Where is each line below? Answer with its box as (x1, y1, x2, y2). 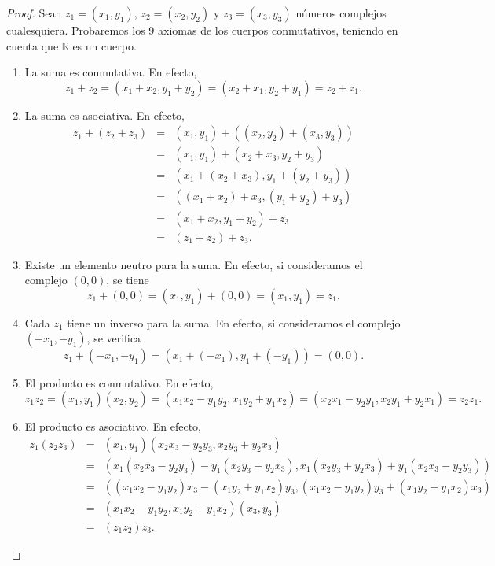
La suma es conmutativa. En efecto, (24, 64, 197, 80)
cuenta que (6, 37, 59, 54)
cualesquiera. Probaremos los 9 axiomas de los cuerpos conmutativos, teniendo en (6, 22, 398, 38)
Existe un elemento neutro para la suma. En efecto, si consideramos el (24, 256, 363, 272)
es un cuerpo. (72, 37, 137, 54)
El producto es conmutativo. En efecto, (24, 375, 214, 391)
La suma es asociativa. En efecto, (24, 106, 185, 123)
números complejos (295, 5, 387, 20)
